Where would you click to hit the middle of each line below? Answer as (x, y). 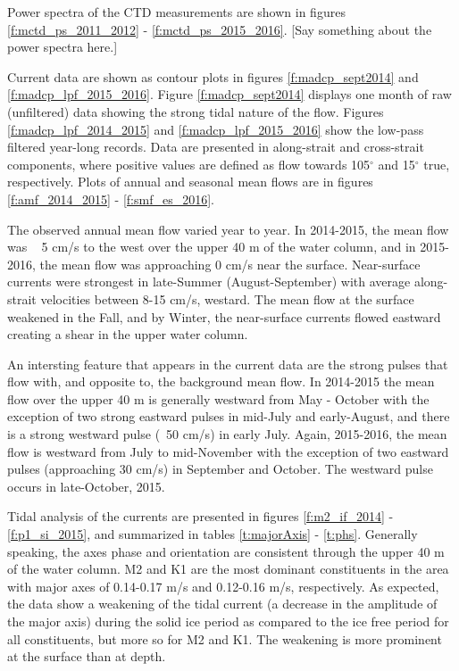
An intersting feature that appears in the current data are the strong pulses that (228, 364)
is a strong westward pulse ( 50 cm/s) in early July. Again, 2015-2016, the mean (227, 434)
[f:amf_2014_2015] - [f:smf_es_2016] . (111, 199)
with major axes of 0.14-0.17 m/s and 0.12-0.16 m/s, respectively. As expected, (223, 586)
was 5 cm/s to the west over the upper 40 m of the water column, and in (212, 247)
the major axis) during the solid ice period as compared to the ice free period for (228, 621)
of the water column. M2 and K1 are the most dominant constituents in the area (228, 569)
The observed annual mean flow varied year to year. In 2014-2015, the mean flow (228, 229)
